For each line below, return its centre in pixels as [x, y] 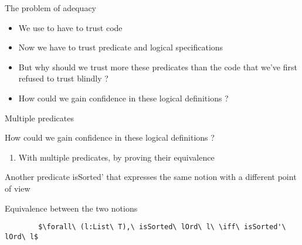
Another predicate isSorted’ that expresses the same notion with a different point [151, 177]
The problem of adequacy [50, 8]
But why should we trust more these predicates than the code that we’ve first [158, 67]
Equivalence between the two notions [71, 208]
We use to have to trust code [70, 27]
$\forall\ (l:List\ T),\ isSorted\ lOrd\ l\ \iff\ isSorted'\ [162, 227]
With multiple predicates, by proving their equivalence [116, 157]
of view [18, 188]
